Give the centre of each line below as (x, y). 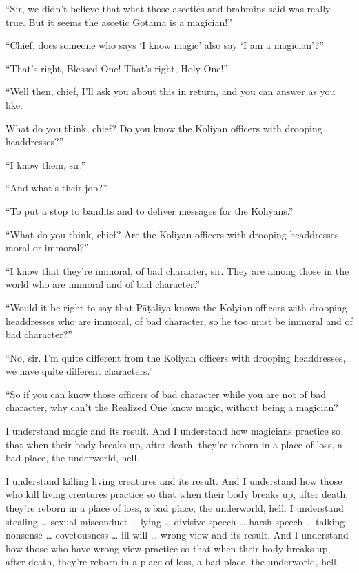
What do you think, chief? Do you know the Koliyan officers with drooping (164, 128)
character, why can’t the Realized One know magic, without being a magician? (172, 407)
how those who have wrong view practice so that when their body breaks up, (168, 548)
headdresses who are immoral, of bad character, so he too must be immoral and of (179, 321)
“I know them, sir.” (45, 164)
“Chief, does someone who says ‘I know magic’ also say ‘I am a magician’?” (165, 45)
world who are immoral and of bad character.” (103, 284)
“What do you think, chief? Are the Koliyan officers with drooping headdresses (172, 234)
